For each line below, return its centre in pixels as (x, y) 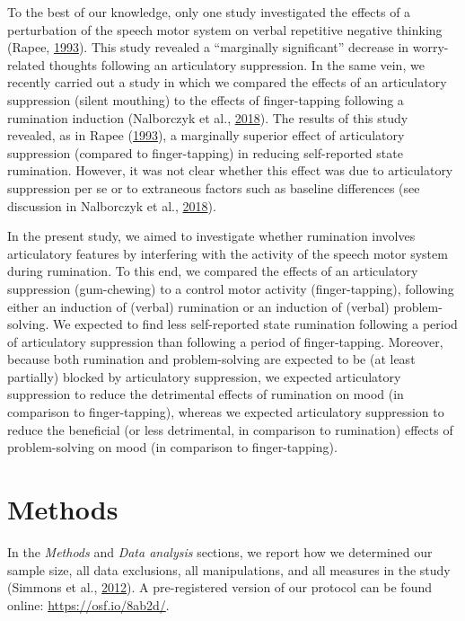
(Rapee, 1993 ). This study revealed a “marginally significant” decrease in (208, 47)
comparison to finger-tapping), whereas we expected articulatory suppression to (226, 412)
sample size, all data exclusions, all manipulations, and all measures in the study (229, 569)
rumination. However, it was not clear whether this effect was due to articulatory (230, 170)
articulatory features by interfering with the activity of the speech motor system (228, 253)
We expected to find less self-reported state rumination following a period (255, 324)
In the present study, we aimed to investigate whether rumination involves (211, 236)
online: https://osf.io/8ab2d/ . (88, 604)
